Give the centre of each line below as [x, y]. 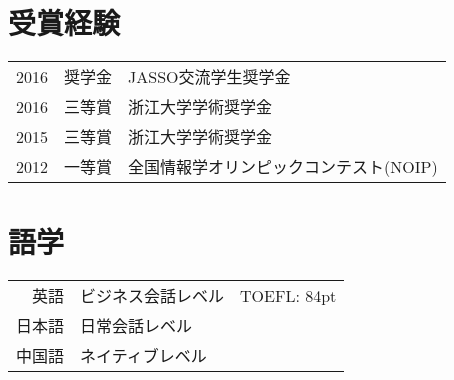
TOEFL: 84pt [288, 295]
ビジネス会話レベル [152, 296]
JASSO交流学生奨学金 [209, 77]
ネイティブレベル [143, 356]
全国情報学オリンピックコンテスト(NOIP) [283, 167]
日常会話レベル [136, 326]
